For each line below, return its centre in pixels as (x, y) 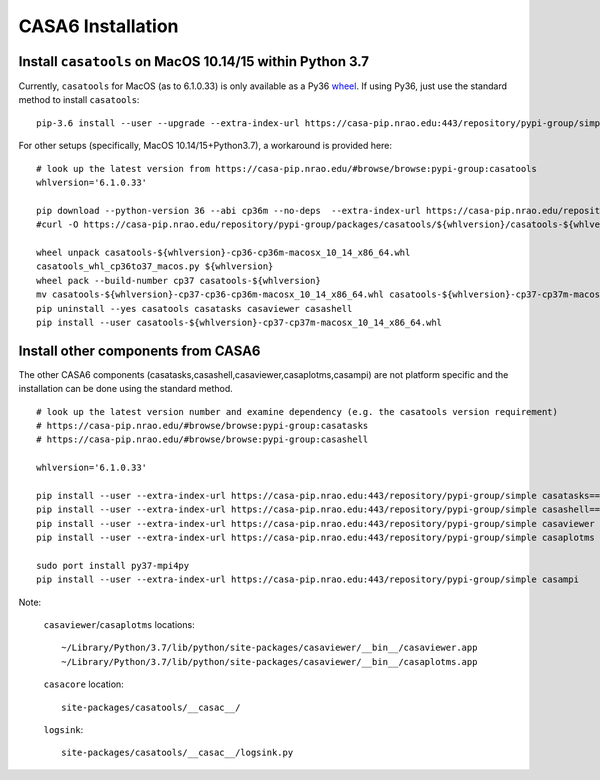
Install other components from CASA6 (139, 350)
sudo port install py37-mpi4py (113, 565)
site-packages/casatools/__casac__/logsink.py (177, 753)
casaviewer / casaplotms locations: (119, 625)
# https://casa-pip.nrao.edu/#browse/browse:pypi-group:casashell (202, 439)
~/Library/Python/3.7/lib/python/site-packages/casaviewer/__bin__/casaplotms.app (269, 661)
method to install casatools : (79, 100)
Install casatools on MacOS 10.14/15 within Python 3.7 (194, 61)
